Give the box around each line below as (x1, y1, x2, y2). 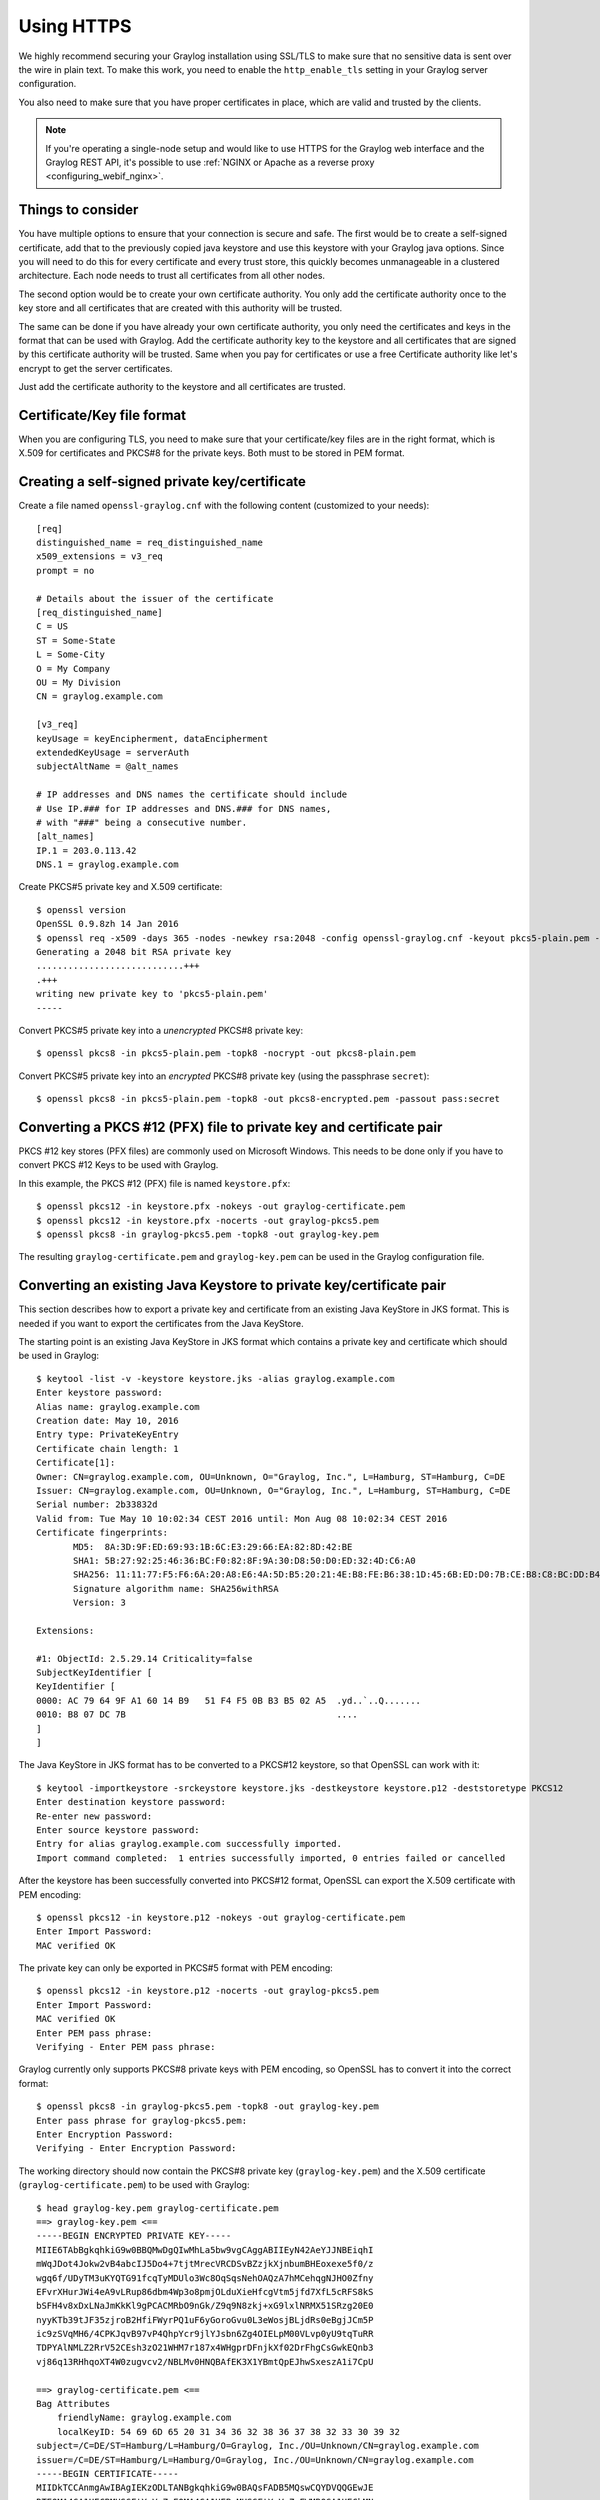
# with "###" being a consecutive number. (36, 816, 248, 828)
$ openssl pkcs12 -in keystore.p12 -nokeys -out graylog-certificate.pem (36, 1911, 406, 1923)
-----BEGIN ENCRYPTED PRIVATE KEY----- (36, 2230, 232, 2242)
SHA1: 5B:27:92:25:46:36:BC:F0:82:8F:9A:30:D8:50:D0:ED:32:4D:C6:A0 (73, 1555, 416, 1566)
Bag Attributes (36, 2398, 111, 2410)
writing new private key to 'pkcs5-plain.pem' (36, 988, 269, 1000)
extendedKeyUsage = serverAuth (36, 746, 190, 758)
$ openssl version (36, 904, 127, 915)
